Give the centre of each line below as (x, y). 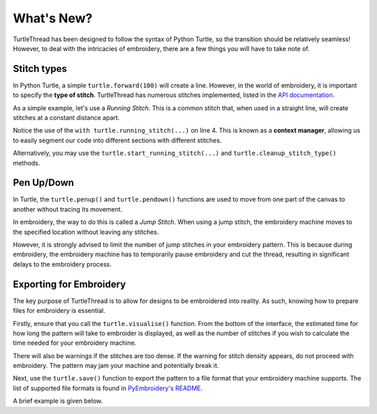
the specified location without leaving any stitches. (86, 232)
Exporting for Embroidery (69, 284)
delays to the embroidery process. (62, 264)
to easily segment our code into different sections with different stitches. (117, 140)
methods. (27, 163)
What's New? (53, 18)
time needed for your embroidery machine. (75, 343)
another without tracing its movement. (68, 209)
